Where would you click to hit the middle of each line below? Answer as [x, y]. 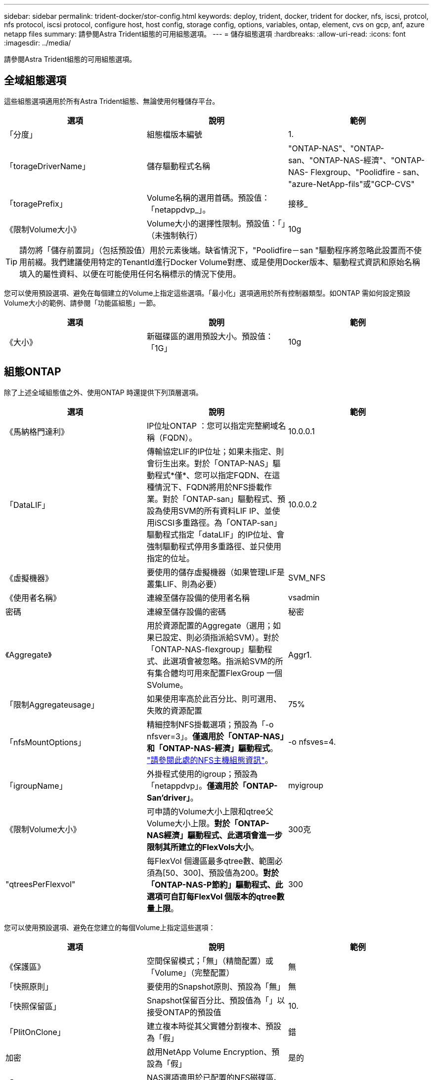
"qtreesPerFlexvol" [41, 884]
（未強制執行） [174, 235]
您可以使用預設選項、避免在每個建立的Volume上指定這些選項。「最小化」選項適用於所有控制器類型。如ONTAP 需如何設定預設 [207, 293]
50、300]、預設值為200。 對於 [222, 873]
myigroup [306, 785]
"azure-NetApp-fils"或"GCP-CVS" [351, 184]
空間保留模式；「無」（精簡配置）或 [210, 961]
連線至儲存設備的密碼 [186, 611]
